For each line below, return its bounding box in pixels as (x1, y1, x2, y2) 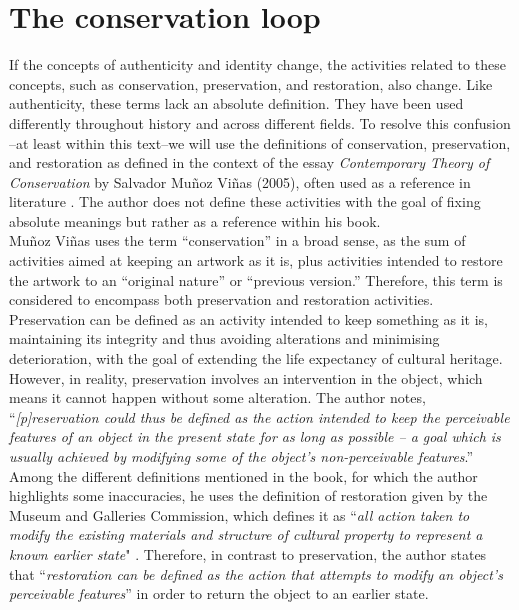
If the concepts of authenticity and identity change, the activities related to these (9, 54, 506, 75)
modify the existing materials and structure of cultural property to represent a (9, 524, 483, 545)
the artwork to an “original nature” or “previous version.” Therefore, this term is (9, 269, 503, 290)
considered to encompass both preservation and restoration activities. (9, 289, 434, 310)
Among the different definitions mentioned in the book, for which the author (9, 465, 478, 486)
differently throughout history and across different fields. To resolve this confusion (9, 112, 511, 133)
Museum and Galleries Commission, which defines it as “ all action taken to (9, 504, 470, 525)
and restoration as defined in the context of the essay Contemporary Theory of (9, 152, 490, 173)
